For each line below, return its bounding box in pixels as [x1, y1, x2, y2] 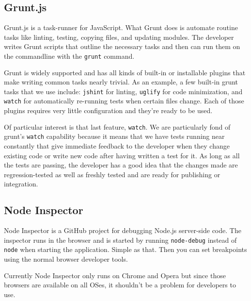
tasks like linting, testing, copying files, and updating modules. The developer [4, 32, 234, 42]
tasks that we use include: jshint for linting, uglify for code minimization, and [4, 86, 243, 96]
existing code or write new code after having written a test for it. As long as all [4, 150, 240, 160]
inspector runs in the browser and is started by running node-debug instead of [4, 234, 237, 245]
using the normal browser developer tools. [4, 254, 128, 264]
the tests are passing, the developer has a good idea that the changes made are [4, 160, 238, 170]
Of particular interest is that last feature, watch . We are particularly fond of [4, 121, 231, 132]
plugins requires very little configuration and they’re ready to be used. [4, 105, 213, 116]
